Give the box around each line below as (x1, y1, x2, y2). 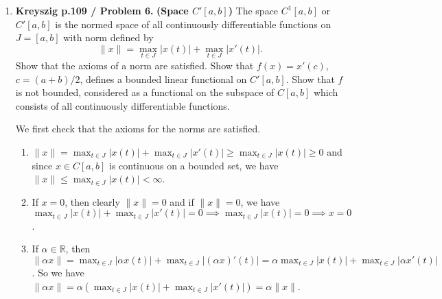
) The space (228, 3, 279, 17)
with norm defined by (63, 30, 154, 45)
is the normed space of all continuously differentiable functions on (55, 16, 331, 31)
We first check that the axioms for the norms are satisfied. (15, 121, 261, 136)
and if (170, 194, 194, 208)
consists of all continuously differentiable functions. (15, 98, 230, 112)
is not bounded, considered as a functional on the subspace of (15, 85, 275, 99)
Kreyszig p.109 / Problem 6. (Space (15, 3, 189, 17)
